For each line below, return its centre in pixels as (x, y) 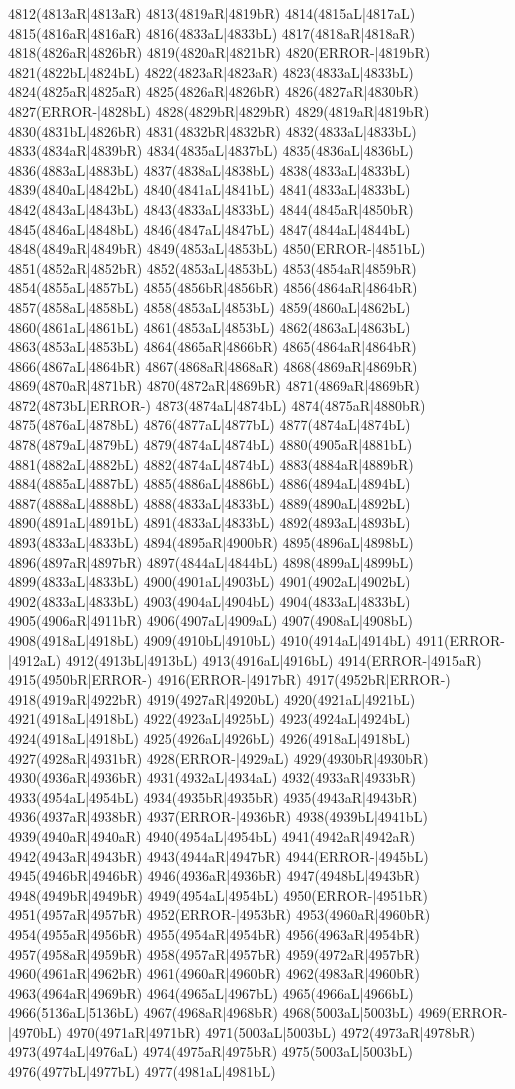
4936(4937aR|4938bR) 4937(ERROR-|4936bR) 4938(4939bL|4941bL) (218, 816)
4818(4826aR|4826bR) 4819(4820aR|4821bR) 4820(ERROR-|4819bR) (219, 52)
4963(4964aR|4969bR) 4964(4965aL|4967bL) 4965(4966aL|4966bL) (211, 992)
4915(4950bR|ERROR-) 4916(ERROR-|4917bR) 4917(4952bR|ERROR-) (229, 679)
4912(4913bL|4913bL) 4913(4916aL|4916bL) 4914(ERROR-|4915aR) (273, 659)
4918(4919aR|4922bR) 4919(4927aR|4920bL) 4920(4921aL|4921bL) (212, 698)
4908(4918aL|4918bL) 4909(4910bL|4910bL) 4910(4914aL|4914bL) (210, 640)
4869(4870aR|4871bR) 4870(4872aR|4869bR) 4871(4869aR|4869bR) (214, 385)
